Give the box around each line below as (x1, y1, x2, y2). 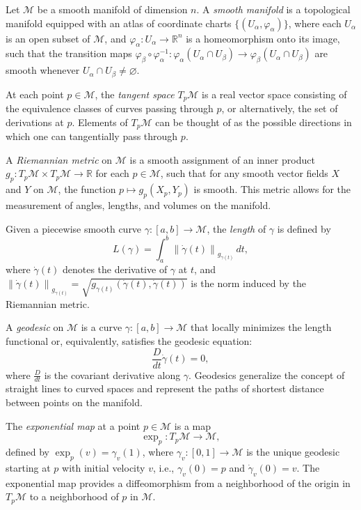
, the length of (207, 221, 266, 235)
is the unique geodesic (246, 445, 340, 459)
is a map (174, 418, 211, 433)
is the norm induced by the (191, 276, 307, 290)
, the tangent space (95, 86, 175, 101)
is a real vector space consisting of (202, 86, 347, 101)
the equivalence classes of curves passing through (6, 101, 214, 116)
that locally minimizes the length (191, 320, 332, 334)
